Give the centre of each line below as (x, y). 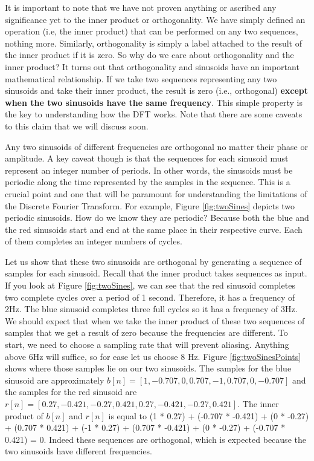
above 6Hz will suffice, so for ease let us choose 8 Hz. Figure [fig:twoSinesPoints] (153, 356)
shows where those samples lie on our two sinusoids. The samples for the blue (148, 368)
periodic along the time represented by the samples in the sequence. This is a (148, 182)
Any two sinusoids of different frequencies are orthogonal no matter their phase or (156, 146)
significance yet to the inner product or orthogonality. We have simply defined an (155, 19)
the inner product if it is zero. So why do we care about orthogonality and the (149, 55)
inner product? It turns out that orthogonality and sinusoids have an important (152, 66)
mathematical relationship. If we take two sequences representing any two (141, 78)
